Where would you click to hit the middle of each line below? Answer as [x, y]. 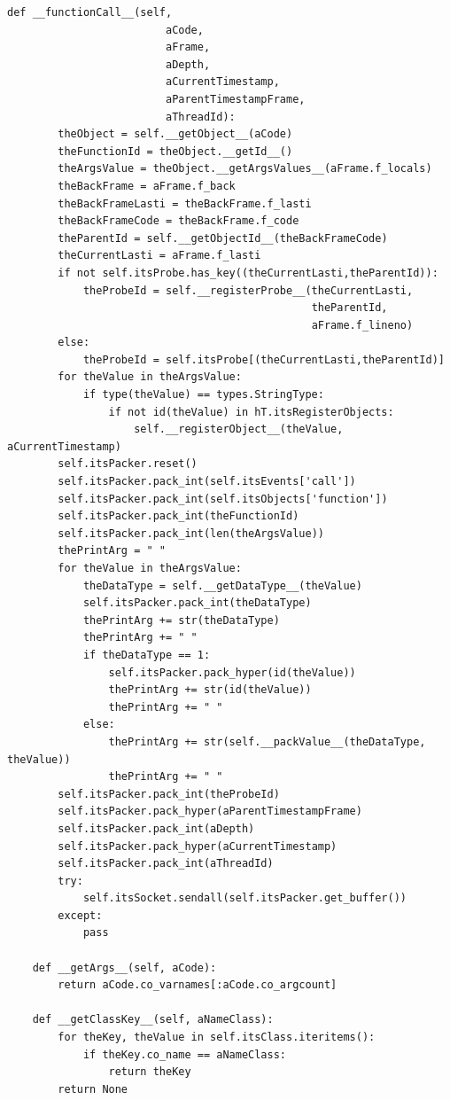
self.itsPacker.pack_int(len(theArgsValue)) [191, 533]
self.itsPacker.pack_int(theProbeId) [169, 794]
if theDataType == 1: [147, 655]
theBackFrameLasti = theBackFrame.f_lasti [185, 203]
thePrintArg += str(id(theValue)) [210, 690]
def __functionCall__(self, [90, 12]
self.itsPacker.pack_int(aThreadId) [166, 864]
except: [80, 915]
